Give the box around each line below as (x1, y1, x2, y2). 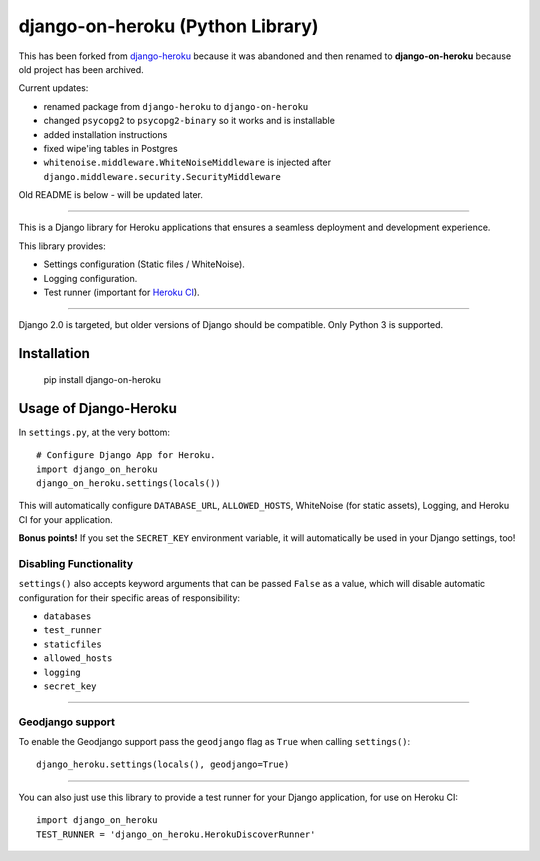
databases (43, 610, 92, 622)
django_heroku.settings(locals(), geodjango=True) (36, 759, 290, 770)
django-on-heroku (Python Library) (18, 15, 319, 37)
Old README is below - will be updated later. (18, 189, 204, 201)
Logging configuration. (43, 272, 138, 284)
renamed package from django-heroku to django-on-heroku (43, 100, 309, 112)
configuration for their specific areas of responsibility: (18, 591, 240, 604)
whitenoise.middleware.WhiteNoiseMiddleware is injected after (43, 156, 332, 169)
